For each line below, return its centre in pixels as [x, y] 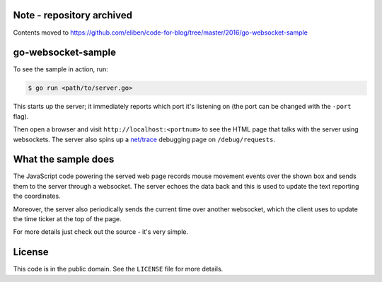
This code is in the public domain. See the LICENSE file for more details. [118, 269]
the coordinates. [37, 196]
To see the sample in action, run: [61, 69]
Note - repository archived [73, 15]
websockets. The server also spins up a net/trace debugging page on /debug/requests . [144, 139]
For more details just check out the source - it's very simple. [101, 232]
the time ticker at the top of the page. [67, 219]
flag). [21, 116]
